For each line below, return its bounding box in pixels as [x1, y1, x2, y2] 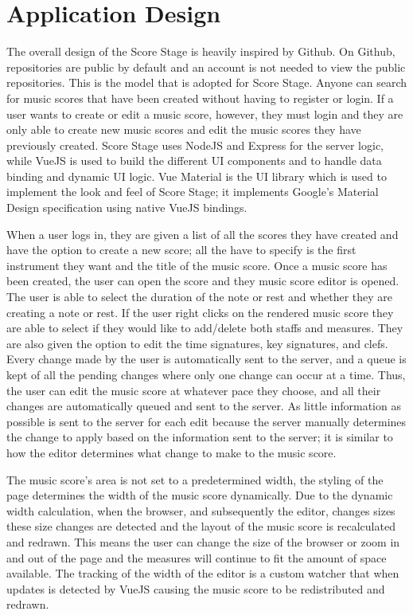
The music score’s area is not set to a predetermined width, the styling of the [6, 471, 384, 488]
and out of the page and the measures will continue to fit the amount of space [6, 549, 387, 566]
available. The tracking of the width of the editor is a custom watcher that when [6, 565, 399, 582]
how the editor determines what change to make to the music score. [6, 444, 337, 460]
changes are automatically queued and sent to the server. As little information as [6, 398, 401, 414]
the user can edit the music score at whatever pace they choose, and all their [6, 382, 381, 398]
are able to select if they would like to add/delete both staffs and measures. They [6, 319, 403, 336]
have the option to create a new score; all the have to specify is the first [6, 241, 357, 258]
